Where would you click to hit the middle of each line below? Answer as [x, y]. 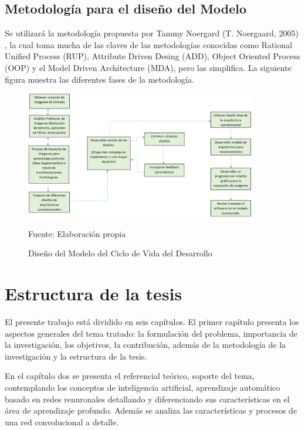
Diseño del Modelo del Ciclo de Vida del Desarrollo [120, 253]
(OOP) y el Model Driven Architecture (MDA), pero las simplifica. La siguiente [148, 67]
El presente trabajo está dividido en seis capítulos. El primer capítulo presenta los [152, 321]
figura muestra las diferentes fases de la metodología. [99, 79]
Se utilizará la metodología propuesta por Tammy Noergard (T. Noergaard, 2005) [152, 33]
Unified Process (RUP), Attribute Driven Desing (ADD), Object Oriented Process [152, 56]
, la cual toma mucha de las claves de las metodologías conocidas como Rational [149, 44]
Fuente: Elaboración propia [77, 233]
